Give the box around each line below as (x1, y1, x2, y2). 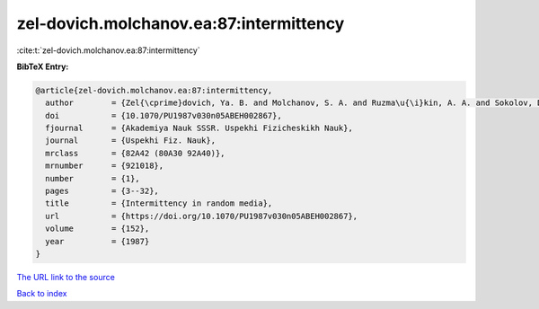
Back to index (16, 288, 67, 299)
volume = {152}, (45, 224, 150, 234)
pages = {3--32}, (45, 186, 159, 197)
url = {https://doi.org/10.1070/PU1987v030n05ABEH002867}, (45, 211, 358, 221)
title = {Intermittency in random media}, (45, 199, 273, 208)
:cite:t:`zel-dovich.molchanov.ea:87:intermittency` (16, 45, 201, 56)
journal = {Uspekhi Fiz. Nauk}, (45, 136, 216, 146)
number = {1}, (45, 173, 141, 183)
